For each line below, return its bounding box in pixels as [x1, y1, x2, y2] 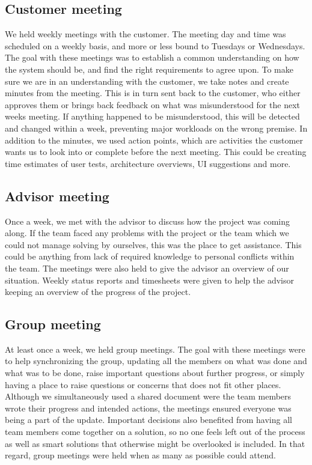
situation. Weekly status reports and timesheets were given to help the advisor [5, 273, 294, 286]
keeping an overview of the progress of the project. [5, 285, 191, 298]
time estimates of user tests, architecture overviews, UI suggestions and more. [5, 157, 291, 169]
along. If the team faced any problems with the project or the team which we [5, 226, 289, 239]
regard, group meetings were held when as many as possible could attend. [5, 449, 276, 461]
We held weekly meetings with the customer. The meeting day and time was [5, 28, 286, 40]
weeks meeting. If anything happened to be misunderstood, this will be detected [5, 110, 300, 123]
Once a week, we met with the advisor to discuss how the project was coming [5, 214, 290, 227]
